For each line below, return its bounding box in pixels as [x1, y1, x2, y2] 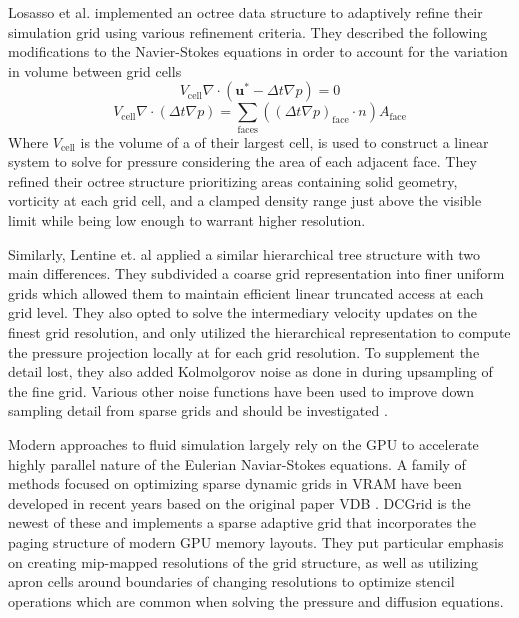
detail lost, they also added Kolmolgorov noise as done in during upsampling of [8, 361, 493, 382]
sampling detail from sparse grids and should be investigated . [8, 400, 388, 421]
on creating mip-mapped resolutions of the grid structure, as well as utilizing [8, 551, 478, 572]
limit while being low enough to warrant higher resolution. [8, 210, 366, 231]
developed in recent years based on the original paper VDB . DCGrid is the [8, 492, 471, 513]
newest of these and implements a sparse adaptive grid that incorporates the [8, 512, 477, 533]
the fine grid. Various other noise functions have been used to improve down [8, 380, 474, 401]
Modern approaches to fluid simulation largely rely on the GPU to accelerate [8, 434, 479, 455]
